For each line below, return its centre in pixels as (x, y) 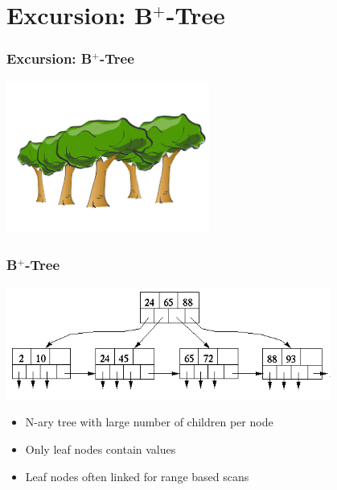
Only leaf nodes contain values (101, 449)
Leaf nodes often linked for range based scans (137, 476)
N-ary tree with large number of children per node (149, 422)
